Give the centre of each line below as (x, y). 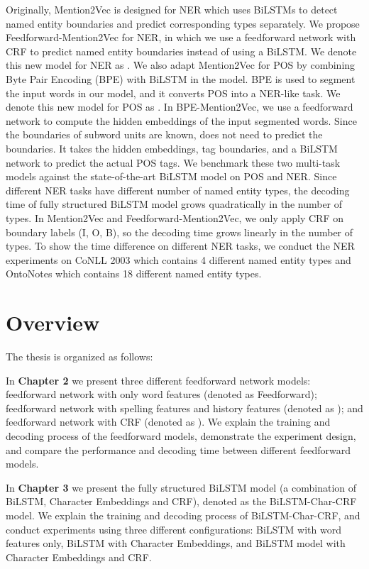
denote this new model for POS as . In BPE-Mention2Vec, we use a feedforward (180, 107)
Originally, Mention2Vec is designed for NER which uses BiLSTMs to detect (172, 9)
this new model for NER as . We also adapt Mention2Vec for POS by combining (181, 65)
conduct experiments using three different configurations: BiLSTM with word (174, 529)
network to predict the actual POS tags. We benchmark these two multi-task (173, 162)
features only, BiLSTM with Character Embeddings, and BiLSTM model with (176, 543)
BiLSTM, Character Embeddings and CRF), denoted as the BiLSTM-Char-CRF (181, 501)
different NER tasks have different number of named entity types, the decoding (178, 190)
